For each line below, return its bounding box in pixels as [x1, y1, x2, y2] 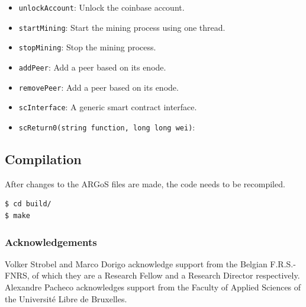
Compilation [5, 149, 82, 168]
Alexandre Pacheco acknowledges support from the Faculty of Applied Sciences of [5, 280, 301, 293]
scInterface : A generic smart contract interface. [18, 101, 197, 113]
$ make [5, 211, 30, 220]
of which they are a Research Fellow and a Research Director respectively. [32, 269, 300, 282]
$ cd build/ [5, 200, 51, 209]
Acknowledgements [5, 234, 97, 249]
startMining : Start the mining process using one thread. [18, 21, 226, 33]
